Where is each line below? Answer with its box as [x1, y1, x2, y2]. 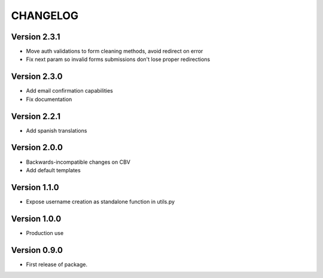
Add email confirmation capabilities [26, 87, 114, 94]
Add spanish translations [26, 127, 87, 134]
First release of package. [26, 261, 88, 268]
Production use [26, 229, 64, 236]
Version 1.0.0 [11, 213, 62, 224]
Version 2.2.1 [11, 111, 61, 121]
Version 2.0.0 [11, 142, 63, 152]
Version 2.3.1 [11, 32, 60, 42]
